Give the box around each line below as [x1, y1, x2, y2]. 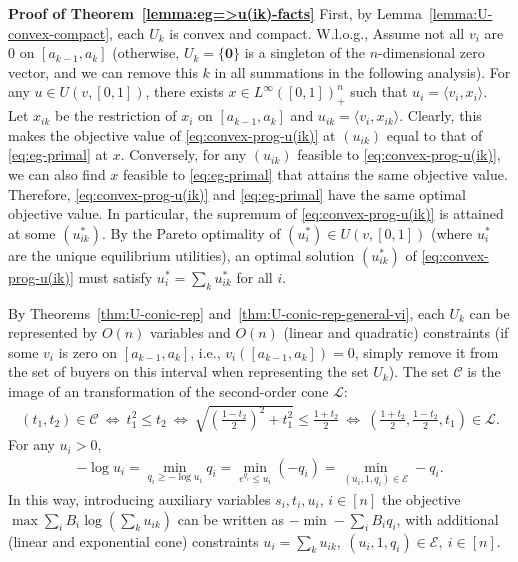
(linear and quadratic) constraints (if [283, 322, 509, 343]
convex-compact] [8, 22, 110, 43]
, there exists [145, 81, 224, 102]
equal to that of [386, 124, 483, 145]
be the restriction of [55, 105, 177, 126]
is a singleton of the [244, 42, 366, 63]
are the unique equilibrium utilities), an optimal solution [8, 244, 355, 265]
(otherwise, [112, 42, 180, 63]
